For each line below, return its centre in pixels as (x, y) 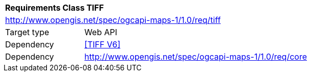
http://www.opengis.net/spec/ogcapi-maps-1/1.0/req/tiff (113, 20)
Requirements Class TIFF (55, 8)
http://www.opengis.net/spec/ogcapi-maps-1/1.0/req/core (196, 57)
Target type (27, 32)
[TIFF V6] (102, 44)
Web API (101, 32)
